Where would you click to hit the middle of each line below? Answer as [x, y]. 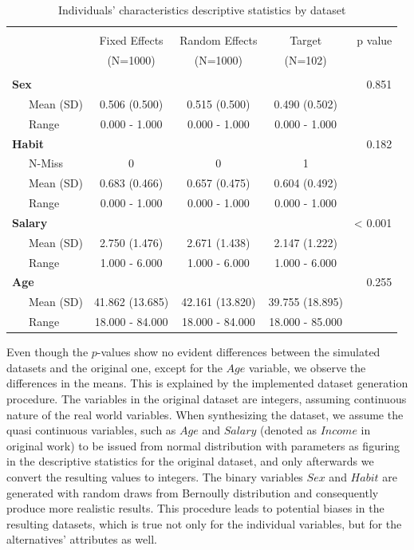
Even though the [47, 352]
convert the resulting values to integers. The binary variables [155, 477]
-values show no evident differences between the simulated [239, 352]
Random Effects [219, 40]
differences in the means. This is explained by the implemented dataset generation [207, 383]
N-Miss [45, 163]
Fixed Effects [131, 40]
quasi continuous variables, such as [91, 430]
